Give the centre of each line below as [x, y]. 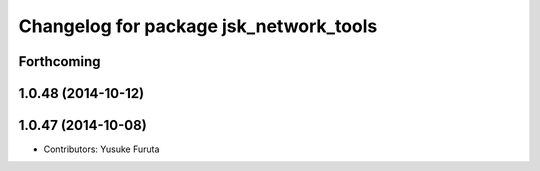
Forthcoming [59, 61]
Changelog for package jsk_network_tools [198, 26]
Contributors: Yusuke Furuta [101, 149]
